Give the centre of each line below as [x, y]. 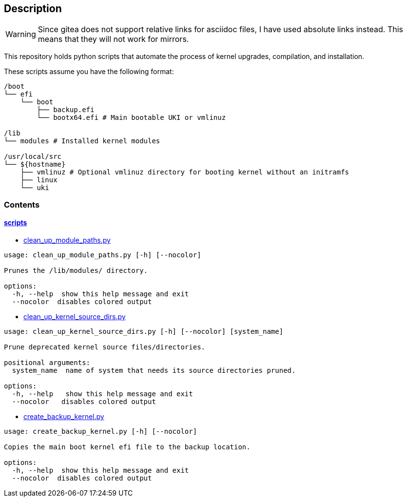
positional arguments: [47, 363]
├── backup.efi [66, 110]
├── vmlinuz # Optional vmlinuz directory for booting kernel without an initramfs [185, 172]
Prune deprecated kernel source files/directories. [105, 347]
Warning [21, 34]
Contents [22, 204]
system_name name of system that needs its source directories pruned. [154, 371]
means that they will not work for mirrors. [113, 39]
